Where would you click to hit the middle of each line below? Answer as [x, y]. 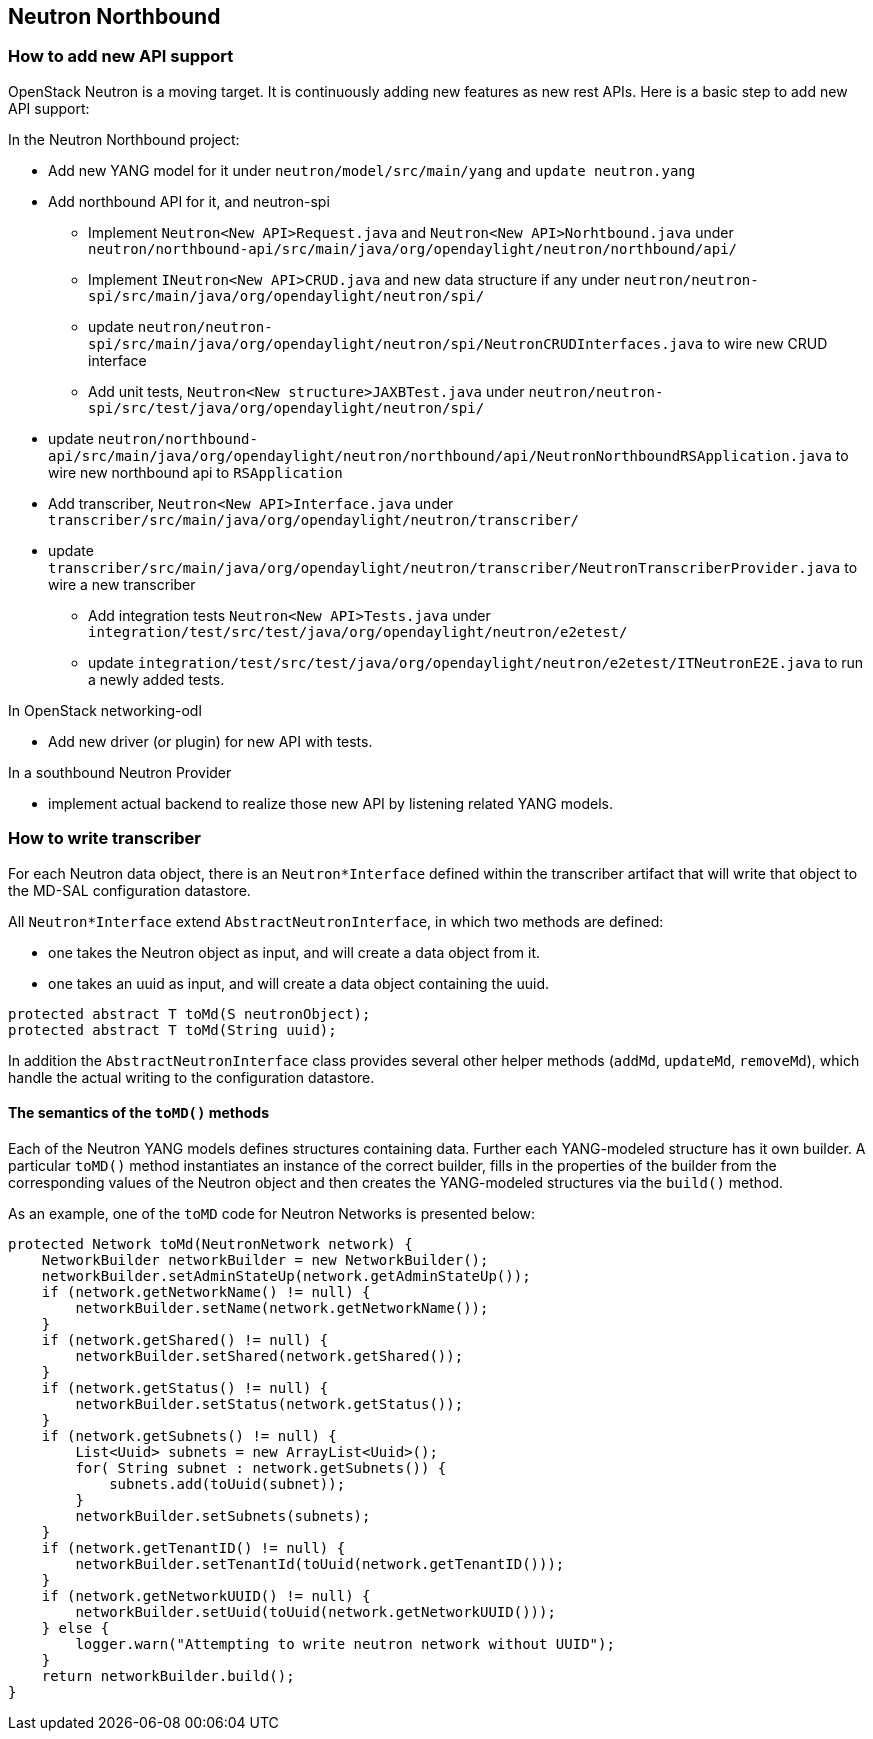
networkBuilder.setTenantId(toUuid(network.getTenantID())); [320, 1563]
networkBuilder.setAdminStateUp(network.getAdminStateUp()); [286, 1275]
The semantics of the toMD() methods [138, 1113]
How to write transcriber [104, 838]
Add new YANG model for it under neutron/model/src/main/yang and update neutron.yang [372, 170]
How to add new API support [121, 56]
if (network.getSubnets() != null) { [189, 1435]
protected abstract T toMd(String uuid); [172, 1029]
